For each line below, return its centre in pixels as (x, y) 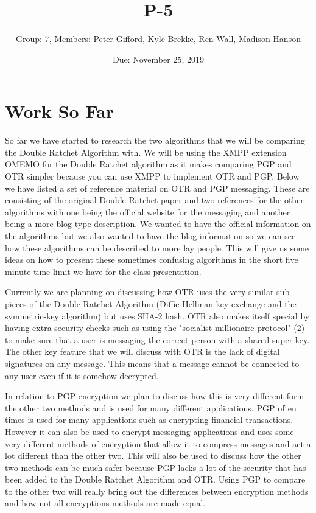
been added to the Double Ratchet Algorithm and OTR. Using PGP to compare (155, 479)
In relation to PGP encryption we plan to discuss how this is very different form (155, 396)
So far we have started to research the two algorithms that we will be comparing (155, 140)
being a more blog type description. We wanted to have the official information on (158, 224)
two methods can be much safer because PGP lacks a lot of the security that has (156, 467)
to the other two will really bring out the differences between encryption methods (157, 491)
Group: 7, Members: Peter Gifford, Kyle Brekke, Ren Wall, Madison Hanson (158, 39)
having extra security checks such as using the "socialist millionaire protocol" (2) (155, 328)
